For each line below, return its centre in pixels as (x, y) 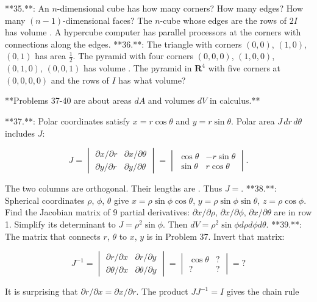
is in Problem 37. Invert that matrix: (215, 236)
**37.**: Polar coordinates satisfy (68, 120)
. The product (162, 291)
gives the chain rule (263, 291)
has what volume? (152, 80)
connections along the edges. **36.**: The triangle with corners (123, 44)
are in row (293, 212)
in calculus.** (235, 100)
